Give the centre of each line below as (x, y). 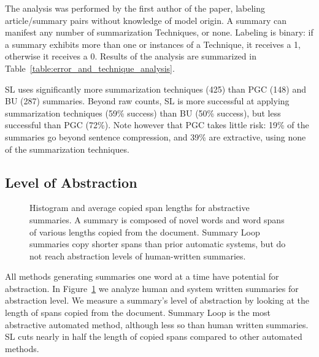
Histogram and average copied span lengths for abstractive (140, 208)
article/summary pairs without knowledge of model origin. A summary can (146, 20)
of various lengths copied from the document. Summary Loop (145, 232)
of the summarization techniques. (67, 149)
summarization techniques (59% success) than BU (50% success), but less (143, 113)
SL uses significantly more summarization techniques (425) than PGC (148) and (156, 89)
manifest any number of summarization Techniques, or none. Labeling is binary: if (159, 32)
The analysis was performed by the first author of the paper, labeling (135, 8)
